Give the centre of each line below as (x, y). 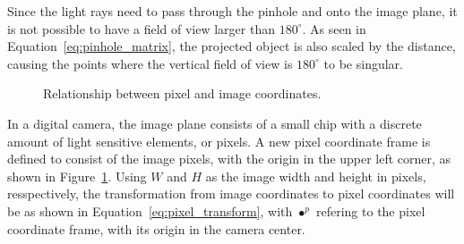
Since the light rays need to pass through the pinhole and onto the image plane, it (232, 11)
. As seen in (334, 28)
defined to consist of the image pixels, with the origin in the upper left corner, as (229, 159)
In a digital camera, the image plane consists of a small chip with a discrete (215, 123)
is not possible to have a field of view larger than (141, 28)
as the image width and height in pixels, (316, 176)
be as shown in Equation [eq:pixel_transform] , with (150, 210)
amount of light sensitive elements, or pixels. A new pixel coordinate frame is (219, 141)
